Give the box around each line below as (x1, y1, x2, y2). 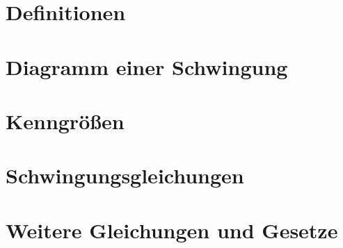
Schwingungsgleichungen (6, 161, 244, 190)
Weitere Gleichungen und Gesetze (6, 215, 338, 244)
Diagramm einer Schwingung (6, 52, 288, 81)
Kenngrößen (6, 106, 125, 135)
